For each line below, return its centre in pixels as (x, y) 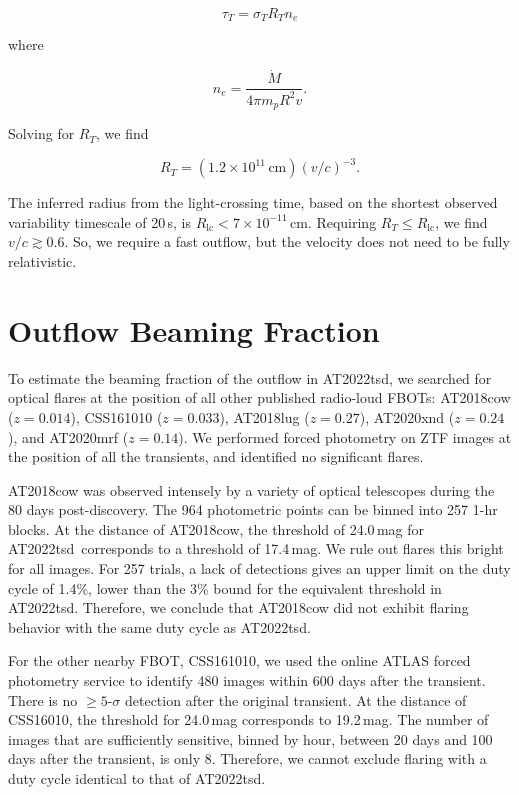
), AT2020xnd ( (407, 416)
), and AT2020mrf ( (68, 436)
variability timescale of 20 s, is (100, 221)
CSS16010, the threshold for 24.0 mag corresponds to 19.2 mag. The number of (248, 719)
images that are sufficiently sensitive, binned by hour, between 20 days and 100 (250, 738)
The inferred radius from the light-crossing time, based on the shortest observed (253, 202)
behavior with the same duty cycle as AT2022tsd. (159, 626)
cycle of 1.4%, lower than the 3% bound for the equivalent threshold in (225, 587)
